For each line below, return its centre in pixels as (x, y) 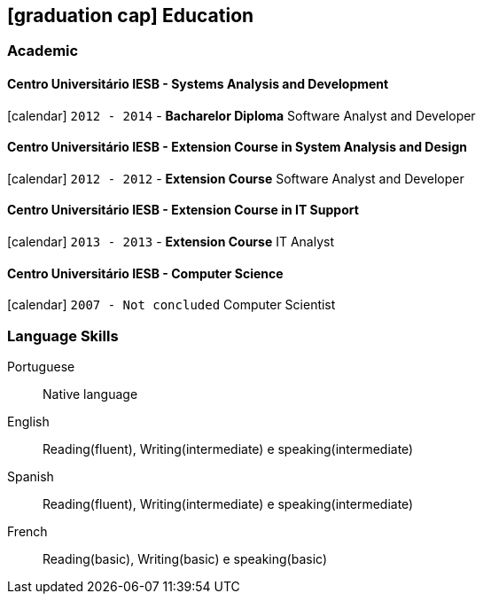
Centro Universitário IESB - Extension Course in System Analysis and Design (237, 147)
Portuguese (41, 367)
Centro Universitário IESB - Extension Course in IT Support (183, 210)
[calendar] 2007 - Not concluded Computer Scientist (171, 305)
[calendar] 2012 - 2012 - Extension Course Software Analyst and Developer (236, 178)
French (27, 532)
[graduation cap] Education (131, 16)
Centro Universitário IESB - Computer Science (145, 273)
